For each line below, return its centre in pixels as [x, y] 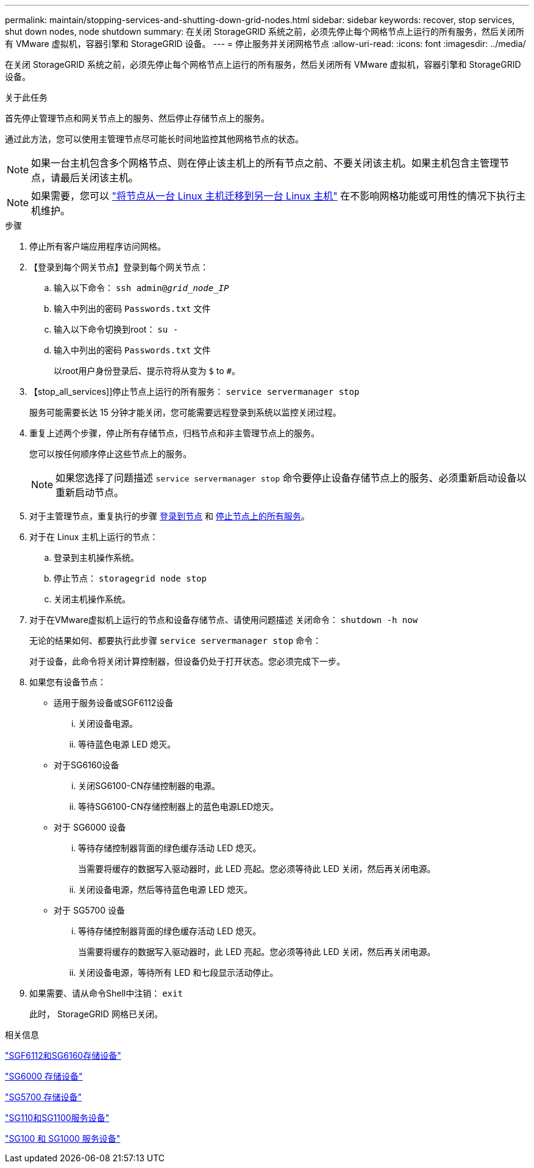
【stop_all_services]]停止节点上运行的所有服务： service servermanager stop [194, 391]
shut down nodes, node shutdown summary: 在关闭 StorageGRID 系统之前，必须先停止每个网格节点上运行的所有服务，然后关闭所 [265, 31]
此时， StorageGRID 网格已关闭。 [96, 1014]
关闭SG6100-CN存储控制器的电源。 [149, 786]
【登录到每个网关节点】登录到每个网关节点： [119, 267]
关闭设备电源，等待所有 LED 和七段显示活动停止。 [178, 972]
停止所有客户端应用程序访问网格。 [98, 246]
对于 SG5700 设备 [89, 910]
